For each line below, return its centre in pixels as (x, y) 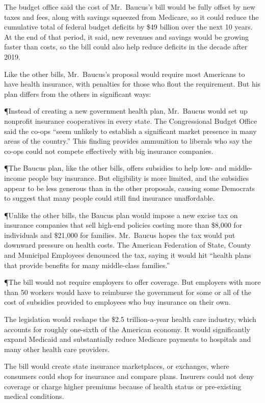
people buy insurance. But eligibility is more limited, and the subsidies (139, 178)
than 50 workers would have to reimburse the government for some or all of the (128, 292)
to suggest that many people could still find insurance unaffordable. (110, 198)
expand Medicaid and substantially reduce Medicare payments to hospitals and (128, 339)
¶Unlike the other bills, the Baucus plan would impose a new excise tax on (121, 215)
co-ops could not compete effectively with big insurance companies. (109, 151)
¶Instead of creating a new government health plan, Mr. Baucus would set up (126, 111)
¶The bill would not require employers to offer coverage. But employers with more (132, 282)
